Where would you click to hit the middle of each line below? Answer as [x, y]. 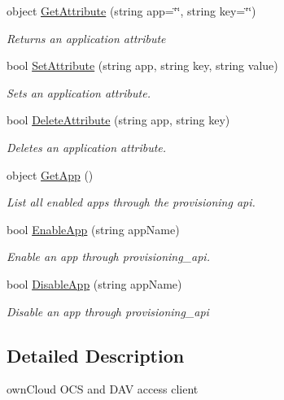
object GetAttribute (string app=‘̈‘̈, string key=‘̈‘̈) [131, 11]
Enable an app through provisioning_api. [108, 257]
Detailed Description [96, 355]
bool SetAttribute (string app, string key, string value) [142, 65]
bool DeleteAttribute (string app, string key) [118, 120]
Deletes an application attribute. [87, 147]
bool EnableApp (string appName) [93, 229]
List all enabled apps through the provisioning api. [131, 202]
